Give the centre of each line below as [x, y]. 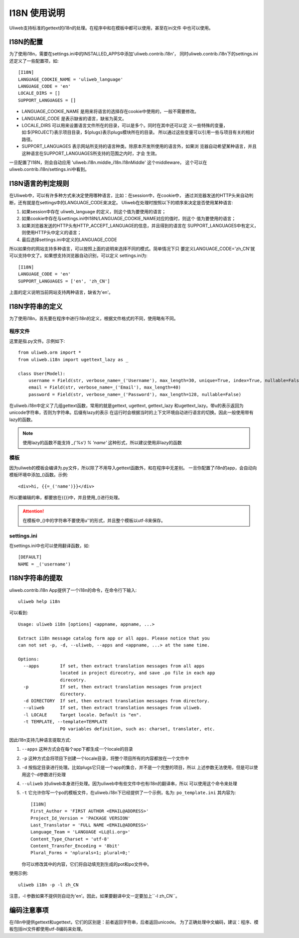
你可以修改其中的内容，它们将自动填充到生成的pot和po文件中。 [87, 864]
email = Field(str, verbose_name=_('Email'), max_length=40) [105, 388]
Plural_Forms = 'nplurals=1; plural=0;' [80, 853]
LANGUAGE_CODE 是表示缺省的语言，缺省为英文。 [74, 118]
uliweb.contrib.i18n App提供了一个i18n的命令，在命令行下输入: [73, 590]
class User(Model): [42, 373]
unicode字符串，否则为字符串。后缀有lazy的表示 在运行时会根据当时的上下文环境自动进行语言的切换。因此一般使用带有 [131, 412]
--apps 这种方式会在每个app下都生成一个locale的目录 [77, 749]
